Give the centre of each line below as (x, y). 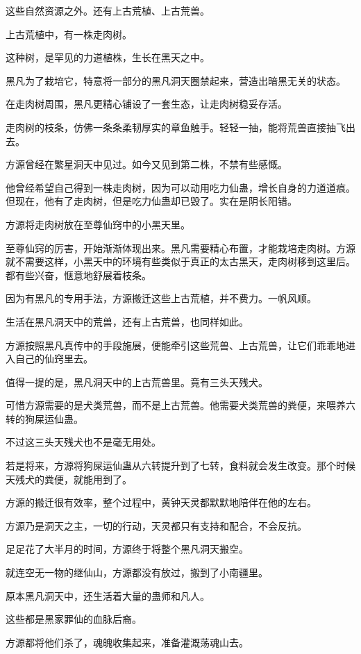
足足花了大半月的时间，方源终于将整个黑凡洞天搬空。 (127, 549)
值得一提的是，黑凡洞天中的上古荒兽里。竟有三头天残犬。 (137, 381)
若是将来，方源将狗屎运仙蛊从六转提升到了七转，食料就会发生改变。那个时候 (180, 466)
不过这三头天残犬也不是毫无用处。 (83, 442)
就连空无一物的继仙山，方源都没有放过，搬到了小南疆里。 (137, 572)
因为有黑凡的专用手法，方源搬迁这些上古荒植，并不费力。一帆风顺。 (161, 298)
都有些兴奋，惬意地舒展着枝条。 (78, 275)
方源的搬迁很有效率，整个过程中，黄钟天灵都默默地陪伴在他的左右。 (161, 502)
